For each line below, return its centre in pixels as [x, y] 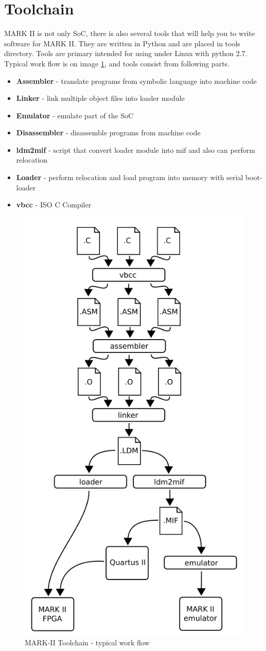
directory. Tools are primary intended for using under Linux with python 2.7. [126, 53]
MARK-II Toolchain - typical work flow [87, 643]
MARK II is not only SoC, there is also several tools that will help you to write [130, 33]
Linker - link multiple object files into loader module [100, 98]
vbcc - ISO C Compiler [54, 205]
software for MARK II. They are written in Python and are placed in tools [122, 43]
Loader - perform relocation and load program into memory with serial [130, 177]
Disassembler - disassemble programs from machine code [108, 133]
